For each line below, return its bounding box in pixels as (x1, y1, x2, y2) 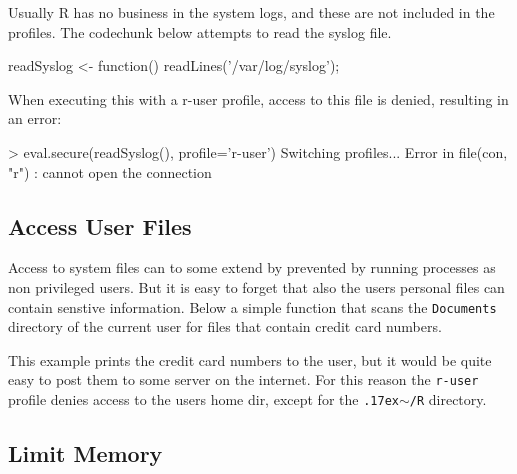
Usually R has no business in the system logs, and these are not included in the (8, 2, 495, 22)
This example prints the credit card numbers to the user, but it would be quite (8, 349, 492, 370)
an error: (8, 108, 62, 129)
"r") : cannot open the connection (8, 161, 212, 182)
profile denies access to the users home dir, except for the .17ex (8, 389, 399, 410)
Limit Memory (8, 438, 163, 469)
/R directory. (409, 389, 487, 410)
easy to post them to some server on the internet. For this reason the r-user (8, 369, 479, 390)
